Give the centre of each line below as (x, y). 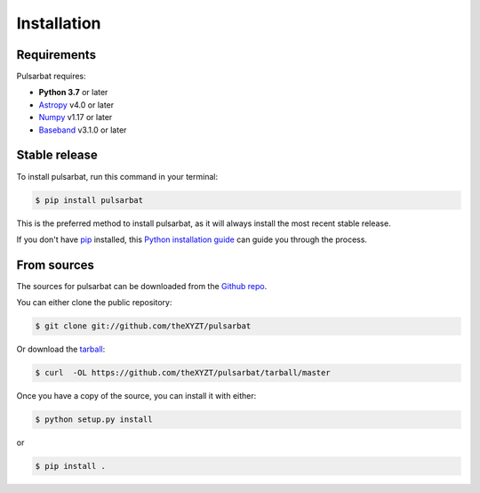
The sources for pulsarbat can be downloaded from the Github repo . (142, 286)
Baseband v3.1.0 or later (83, 130)
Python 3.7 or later (73, 93)
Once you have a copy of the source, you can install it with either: (136, 396)
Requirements (56, 55)
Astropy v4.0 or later (76, 105)
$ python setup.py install (94, 420)
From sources (56, 265)
